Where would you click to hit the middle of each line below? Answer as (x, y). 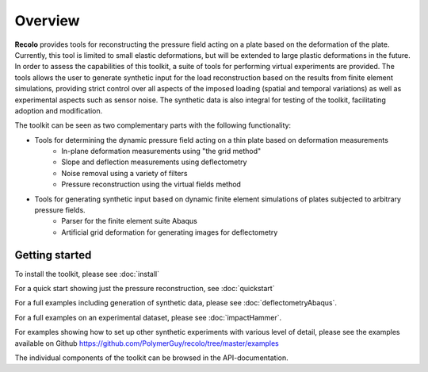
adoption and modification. (59, 110)
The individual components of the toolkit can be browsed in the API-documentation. (151, 358)
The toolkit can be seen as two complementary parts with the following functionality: (153, 125)
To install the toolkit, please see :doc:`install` (87, 274)
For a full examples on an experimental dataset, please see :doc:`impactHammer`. (148, 317)
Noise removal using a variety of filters (124, 173)
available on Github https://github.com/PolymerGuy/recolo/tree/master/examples (147, 343)
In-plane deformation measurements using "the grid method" (161, 151)
